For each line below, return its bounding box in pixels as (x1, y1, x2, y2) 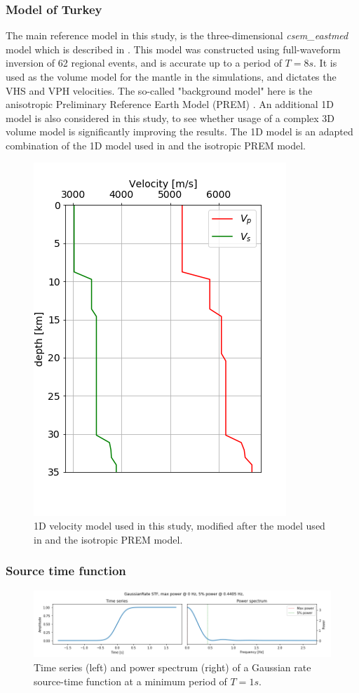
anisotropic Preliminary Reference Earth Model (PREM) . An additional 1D (6, 97, 334, 112)
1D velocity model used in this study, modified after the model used (34, 518, 325, 533)
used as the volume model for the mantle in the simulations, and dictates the (6, 69, 337, 83)
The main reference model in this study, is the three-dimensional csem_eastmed (6, 28, 348, 43)
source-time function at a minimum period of (34, 673, 227, 688)
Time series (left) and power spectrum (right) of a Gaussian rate (34, 660, 311, 675)
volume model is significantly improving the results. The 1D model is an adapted (6, 124, 353, 139)
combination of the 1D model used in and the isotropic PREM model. (6, 137, 306, 152)
